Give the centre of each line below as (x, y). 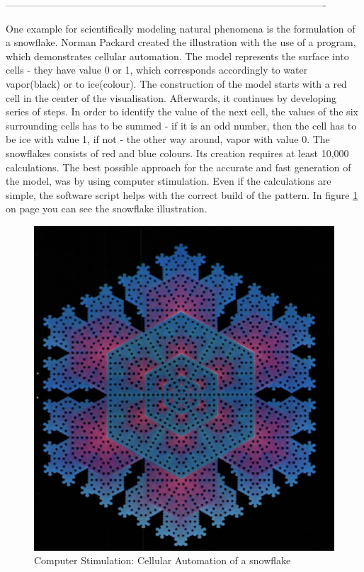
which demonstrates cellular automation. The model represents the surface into (177, 56)
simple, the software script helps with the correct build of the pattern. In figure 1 (182, 194)
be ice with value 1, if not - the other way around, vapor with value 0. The (168, 139)
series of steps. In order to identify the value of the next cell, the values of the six (182, 111)
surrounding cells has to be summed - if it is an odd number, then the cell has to (181, 125)
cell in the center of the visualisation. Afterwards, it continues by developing (171, 97)
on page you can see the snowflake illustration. (107, 208)
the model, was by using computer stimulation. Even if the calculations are (169, 181)
